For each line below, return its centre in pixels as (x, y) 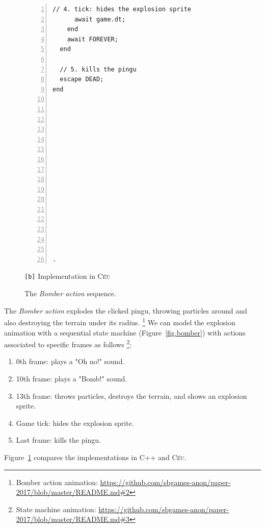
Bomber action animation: (57, 482)
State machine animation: (56, 509)
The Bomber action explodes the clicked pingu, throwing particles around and (126, 310)
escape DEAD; (82, 79)
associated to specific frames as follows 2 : (68, 343)
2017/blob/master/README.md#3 (73, 519)
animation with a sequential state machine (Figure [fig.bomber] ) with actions (125, 332)
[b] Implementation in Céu (68, 276)
